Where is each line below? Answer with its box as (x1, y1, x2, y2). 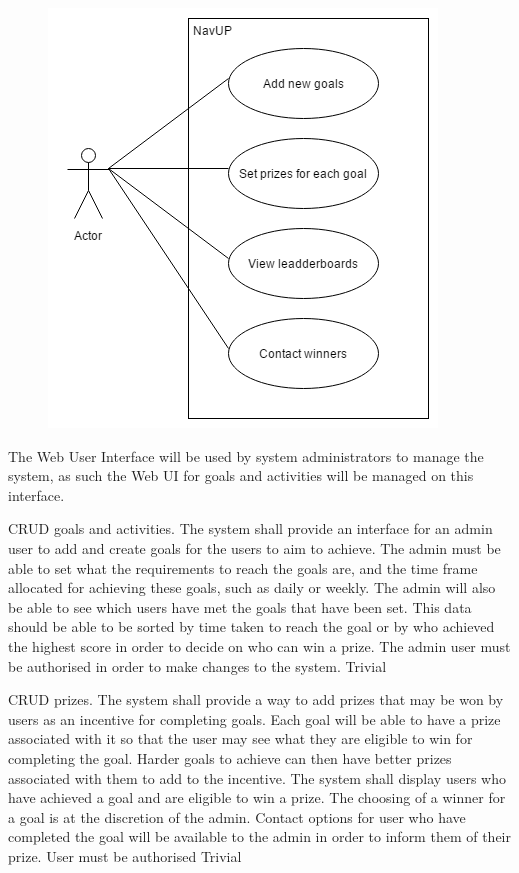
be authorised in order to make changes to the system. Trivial (8, 655, 387, 676)
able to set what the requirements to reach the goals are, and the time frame (8, 557, 478, 578)
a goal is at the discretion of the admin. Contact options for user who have (8, 806, 466, 827)
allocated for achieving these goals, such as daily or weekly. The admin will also (8, 577, 496, 598)
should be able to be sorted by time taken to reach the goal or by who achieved (8, 616, 495, 637)
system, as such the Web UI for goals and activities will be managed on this (8, 465, 474, 486)
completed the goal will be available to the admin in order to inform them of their (8, 826, 511, 847)
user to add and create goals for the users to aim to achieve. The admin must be (8, 537, 501, 558)
